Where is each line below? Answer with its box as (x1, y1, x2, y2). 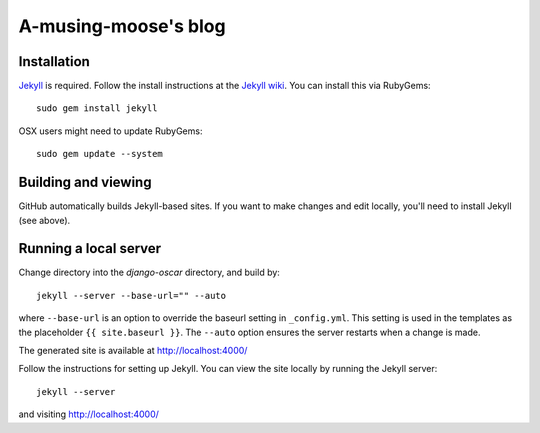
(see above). (18, 214, 71, 226)
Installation (18, 53, 90, 70)
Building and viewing (18, 174, 152, 191)
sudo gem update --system (36, 148, 164, 160)
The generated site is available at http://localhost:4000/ (18, 345, 248, 356)
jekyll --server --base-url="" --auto (36, 290, 227, 301)
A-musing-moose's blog (18, 15, 226, 37)
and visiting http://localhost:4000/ (18, 408, 160, 420)
